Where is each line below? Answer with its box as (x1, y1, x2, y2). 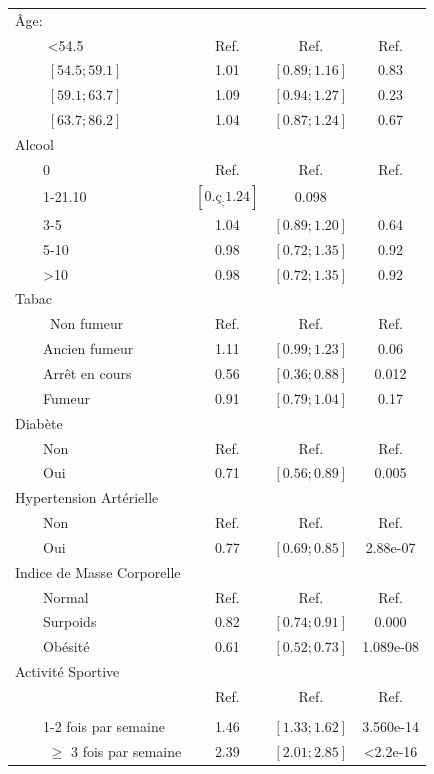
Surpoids (43, 611, 97, 632)
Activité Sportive (15, 661, 120, 682)
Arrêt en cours (43, 362, 132, 383)
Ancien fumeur (43, 338, 134, 359)
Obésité (43, 636, 90, 657)
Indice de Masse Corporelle (15, 561, 181, 582)
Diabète (15, 412, 63, 433)
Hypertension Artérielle (15, 487, 159, 508)
